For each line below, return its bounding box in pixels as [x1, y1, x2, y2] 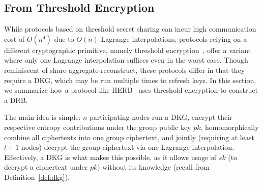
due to [54, 33, 74, 44]
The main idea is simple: [4, 112, 81, 122]
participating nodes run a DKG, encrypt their [89, 112, 232, 122]
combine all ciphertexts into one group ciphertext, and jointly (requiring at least [4, 131, 254, 142]
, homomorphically [200, 121, 259, 132]
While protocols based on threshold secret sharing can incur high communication [4, 23, 256, 34]
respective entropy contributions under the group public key [4, 121, 191, 132]
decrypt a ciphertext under [4, 162, 88, 172]
